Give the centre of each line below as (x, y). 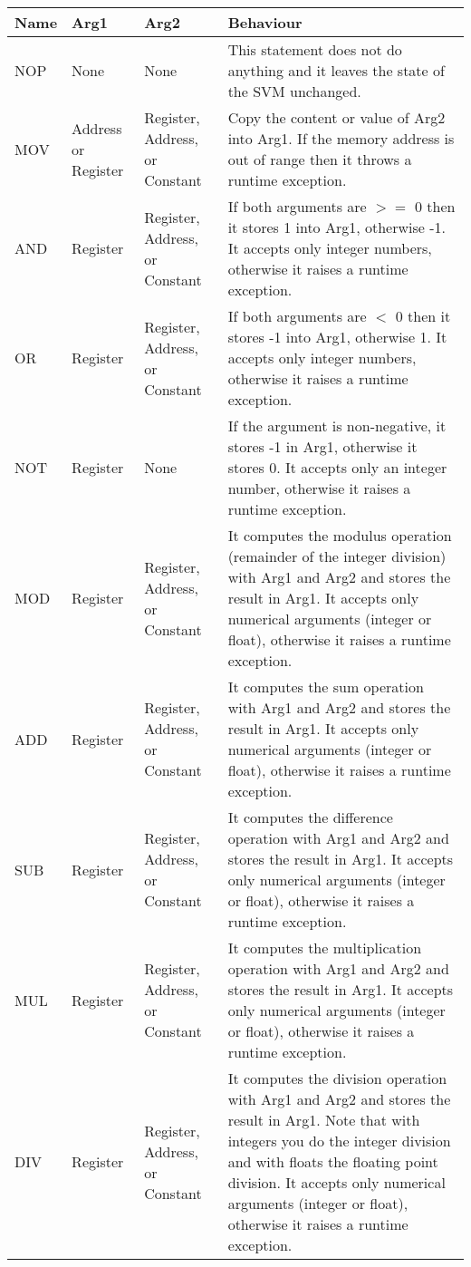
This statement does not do (315, 49)
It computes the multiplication (325, 948)
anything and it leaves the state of (336, 70)
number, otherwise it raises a (319, 488)
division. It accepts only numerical (336, 1182)
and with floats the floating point (333, 1161)
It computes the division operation (337, 1078)
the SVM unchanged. (294, 91)
